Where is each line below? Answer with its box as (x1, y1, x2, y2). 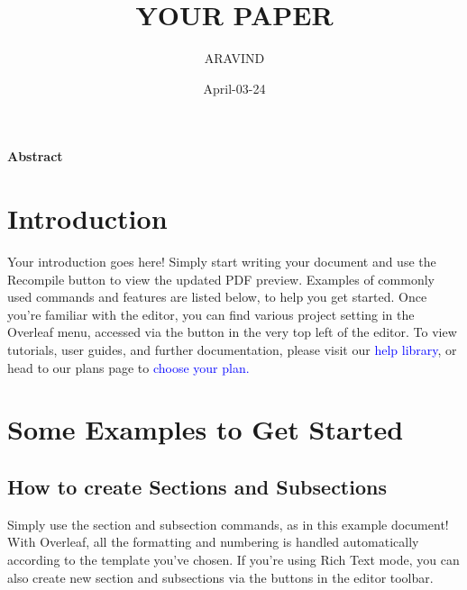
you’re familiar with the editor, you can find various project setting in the (7, 304, 415, 323)
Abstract (7, 147, 63, 166)
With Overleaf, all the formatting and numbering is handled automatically (7, 532, 419, 551)
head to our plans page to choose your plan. (7, 358, 250, 377)
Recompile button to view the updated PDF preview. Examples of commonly (7, 269, 435, 288)
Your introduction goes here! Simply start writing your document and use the (7, 252, 436, 271)
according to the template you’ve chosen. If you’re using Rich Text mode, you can (7, 549, 460, 568)
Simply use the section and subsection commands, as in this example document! (7, 514, 449, 533)
